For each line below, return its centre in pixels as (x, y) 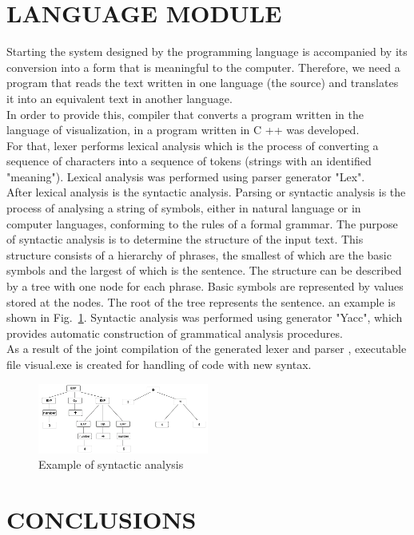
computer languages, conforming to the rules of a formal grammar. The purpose (202, 223)
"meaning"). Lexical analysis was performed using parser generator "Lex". (186, 176)
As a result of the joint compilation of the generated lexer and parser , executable (207, 349)
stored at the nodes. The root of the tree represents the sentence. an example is (201, 301)
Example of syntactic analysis (111, 464)
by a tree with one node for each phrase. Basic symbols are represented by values (205, 286)
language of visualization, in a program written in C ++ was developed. (183, 130)
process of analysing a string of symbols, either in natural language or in (184, 208)
